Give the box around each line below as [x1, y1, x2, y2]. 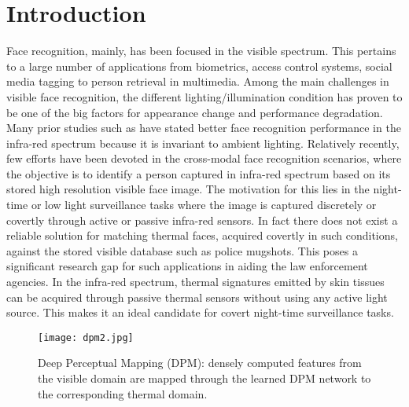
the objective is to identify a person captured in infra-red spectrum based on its [6, 165, 391, 181]
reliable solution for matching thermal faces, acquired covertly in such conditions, [6, 227, 398, 244]
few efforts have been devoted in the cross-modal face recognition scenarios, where [6, 150, 402, 167]
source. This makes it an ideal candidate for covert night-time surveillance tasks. [6, 304, 394, 321]
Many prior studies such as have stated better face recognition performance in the [6, 119, 401, 136]
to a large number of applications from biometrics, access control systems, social [6, 57, 392, 74]
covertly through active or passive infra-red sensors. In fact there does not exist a [6, 211, 398, 228]
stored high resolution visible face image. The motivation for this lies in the [6, 181, 370, 197]
